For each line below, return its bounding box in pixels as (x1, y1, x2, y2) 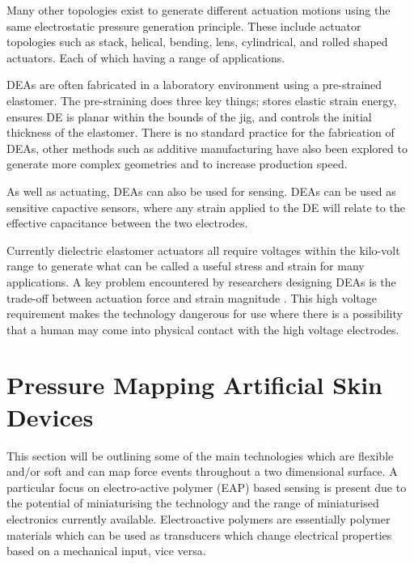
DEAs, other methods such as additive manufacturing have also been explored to (6, 139, 408, 156)
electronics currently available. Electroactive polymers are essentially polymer (6, 510, 391, 527)
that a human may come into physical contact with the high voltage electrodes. (6, 320, 399, 337)
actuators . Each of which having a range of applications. (6, 49, 285, 66)
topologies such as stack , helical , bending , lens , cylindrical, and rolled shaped (6, 33, 388, 50)
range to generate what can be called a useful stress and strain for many (6, 257, 365, 274)
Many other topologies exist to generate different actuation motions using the (6, 2, 391, 18)
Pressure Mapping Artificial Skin (6, 368, 382, 401)
